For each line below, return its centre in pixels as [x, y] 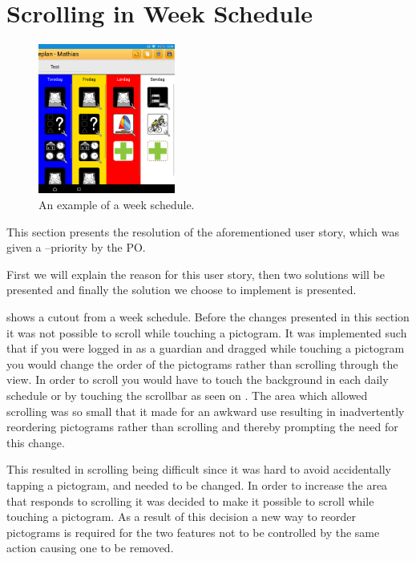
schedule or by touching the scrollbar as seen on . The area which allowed [187, 395]
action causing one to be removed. [90, 548]
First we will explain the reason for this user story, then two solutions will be [196, 274]
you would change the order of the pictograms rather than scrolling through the [202, 363]
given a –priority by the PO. [76, 247]
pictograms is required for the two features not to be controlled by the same [193, 532]
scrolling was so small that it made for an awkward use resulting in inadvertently [206, 411]
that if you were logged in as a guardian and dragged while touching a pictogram [206, 348]
